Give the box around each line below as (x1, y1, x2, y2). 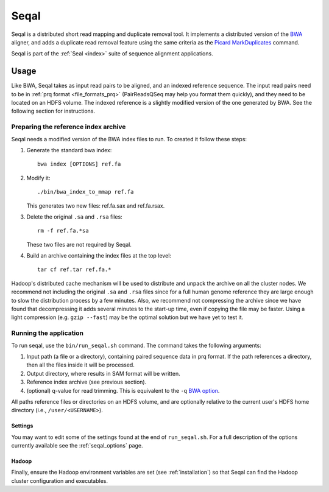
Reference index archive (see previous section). (26, 378, 147, 386)
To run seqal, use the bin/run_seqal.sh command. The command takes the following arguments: (11, 342, 261, 349)
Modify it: (26, 174, 51, 181)
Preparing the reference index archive (11, 122, 126, 131)
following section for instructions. (11, 107, 96, 115)
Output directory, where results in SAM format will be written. (26, 370, 181, 377)
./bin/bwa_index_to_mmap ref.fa (37, 189, 134, 195)
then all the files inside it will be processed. (26, 361, 135, 368)
